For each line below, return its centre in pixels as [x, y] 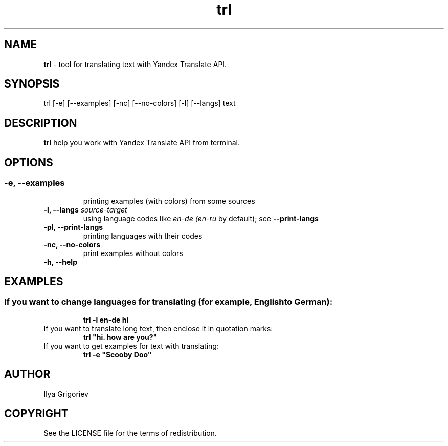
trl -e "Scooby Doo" [117, 354]
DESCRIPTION [41, 123]
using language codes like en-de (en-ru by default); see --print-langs [201, 218]
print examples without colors [133, 253]
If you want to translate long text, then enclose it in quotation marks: [158, 328]
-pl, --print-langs [73, 227]
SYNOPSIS [32, 84]
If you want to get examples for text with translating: [131, 346]
